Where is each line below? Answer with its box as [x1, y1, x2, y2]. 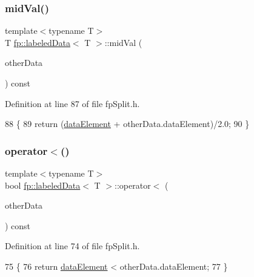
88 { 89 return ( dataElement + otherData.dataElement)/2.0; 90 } [5, 117, 250, 130]
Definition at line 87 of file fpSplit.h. [5, 97, 140, 109]
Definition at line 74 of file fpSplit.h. [5, 240, 140, 252]
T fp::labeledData [5, 36, 70, 48]
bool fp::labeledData [5, 178, 81, 191]
